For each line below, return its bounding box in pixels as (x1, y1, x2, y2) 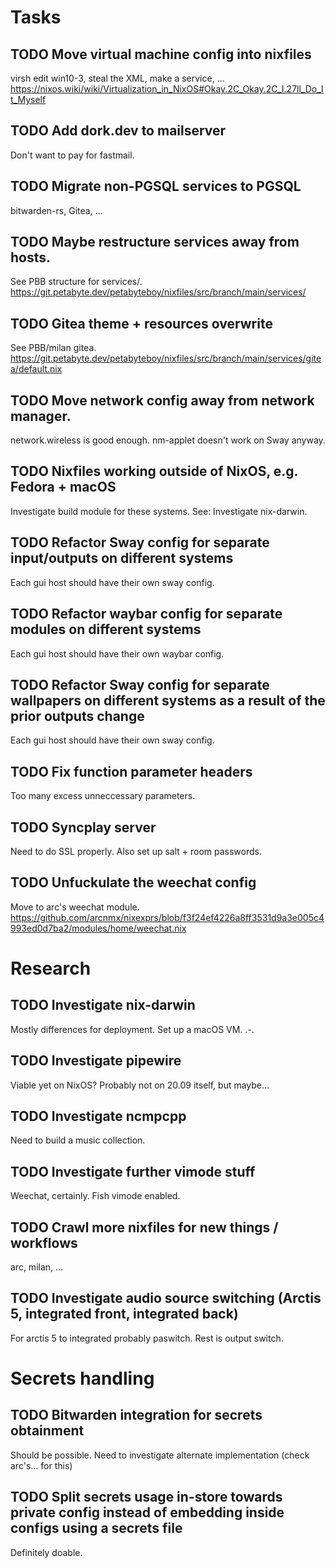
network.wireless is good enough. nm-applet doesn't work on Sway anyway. (10, 434, 326, 446)
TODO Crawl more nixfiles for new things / (10, 1219, 279, 1236)
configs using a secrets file (10, 1520, 183, 1537)
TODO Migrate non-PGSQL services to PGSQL (10, 178, 302, 195)
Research (10, 957, 92, 980)
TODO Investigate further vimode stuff (10, 1163, 256, 1180)
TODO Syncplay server (10, 819, 157, 836)
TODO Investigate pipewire (10, 1052, 182, 1070)
